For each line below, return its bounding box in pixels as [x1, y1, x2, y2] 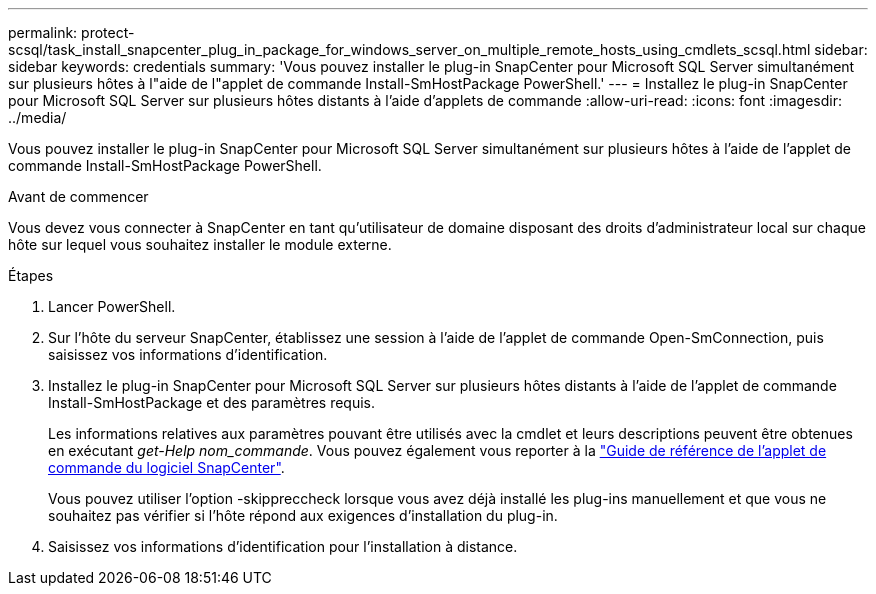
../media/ [8, 109, 67, 126]
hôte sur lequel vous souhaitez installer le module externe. [8, 236, 392, 253]
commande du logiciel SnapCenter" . [48, 459, 285, 476]
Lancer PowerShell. [48, 298, 176, 315]
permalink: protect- [8, 24, 135, 41]
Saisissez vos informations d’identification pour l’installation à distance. [48, 538, 518, 555]
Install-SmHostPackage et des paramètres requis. [48, 394, 376, 411]
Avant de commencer [8, 188, 149, 205]
